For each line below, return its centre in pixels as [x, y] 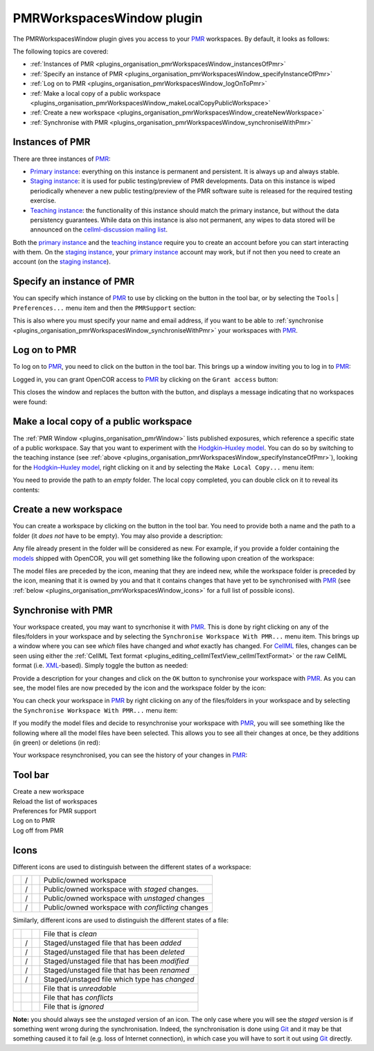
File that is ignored [73, 1007]
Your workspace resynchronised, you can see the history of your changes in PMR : [130, 755]
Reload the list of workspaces [55, 801]
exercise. [43, 200]
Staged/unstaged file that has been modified [116, 961]
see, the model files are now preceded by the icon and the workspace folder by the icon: [139, 688]
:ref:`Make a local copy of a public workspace [95, 93]
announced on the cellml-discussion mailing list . [99, 229]
